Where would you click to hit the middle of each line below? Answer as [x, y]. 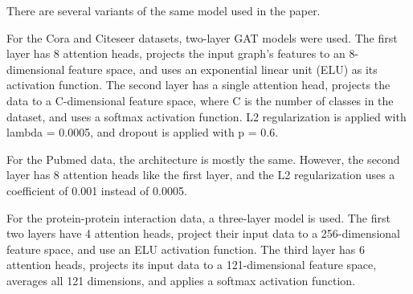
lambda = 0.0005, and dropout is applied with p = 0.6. [143, 132]
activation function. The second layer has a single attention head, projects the [198, 85]
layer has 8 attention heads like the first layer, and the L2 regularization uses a [201, 175]
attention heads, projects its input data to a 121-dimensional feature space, [192, 265]
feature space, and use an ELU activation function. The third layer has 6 [186, 249]
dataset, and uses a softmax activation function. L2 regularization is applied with [206, 116]
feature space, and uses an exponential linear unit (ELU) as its [223, 69]
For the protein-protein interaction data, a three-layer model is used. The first [198, 217]
